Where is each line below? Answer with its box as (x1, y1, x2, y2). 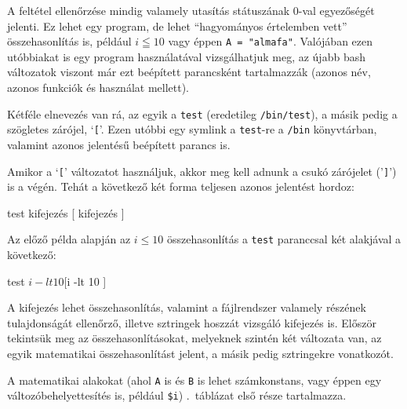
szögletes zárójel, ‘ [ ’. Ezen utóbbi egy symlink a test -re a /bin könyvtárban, (7, 121, 377, 137)
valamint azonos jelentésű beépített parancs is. (7, 136, 231, 152)
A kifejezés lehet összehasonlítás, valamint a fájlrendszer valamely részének (7, 299, 366, 316)
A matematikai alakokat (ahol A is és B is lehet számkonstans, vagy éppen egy (7, 371, 382, 388)
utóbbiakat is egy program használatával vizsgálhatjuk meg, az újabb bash (7, 48, 365, 64)
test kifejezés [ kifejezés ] (7, 204, 125, 221)
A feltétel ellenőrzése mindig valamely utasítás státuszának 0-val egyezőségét (7, 2, 375, 18)
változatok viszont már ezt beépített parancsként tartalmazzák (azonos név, (7, 64, 371, 80)
